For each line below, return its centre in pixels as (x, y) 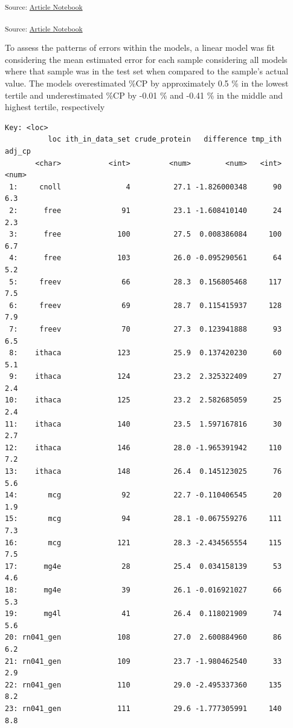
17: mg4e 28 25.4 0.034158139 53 (143, 566)
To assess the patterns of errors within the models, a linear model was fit (140, 48)
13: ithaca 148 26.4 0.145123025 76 (143, 472)
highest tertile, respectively (55, 107)
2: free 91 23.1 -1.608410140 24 (146, 210)
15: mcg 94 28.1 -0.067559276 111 (143, 519)
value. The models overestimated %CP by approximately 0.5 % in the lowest (147, 83)
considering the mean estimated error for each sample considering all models (146, 59)
